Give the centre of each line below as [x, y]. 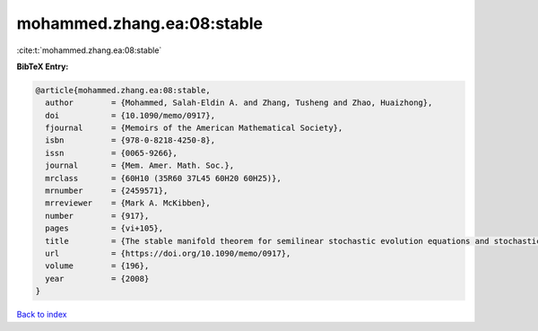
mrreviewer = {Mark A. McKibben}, [128, 203]
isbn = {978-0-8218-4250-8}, [130, 140]
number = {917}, [97, 216]
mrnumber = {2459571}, [107, 191]
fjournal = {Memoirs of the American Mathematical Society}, [194, 128]
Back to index [42, 315]
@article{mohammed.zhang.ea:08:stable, [123, 90]
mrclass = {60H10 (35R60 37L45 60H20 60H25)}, [163, 178]
